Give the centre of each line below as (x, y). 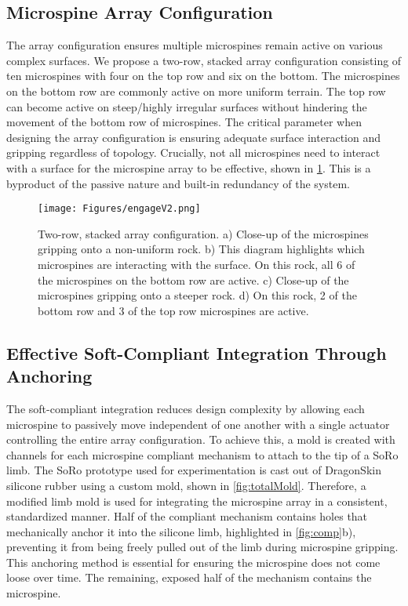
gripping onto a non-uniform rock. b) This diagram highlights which (201, 249)
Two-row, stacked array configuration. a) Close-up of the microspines (203, 233)
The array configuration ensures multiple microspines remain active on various (195, 45)
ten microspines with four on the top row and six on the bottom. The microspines (203, 76)
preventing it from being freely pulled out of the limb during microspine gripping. (202, 547)
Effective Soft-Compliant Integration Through (197, 352)
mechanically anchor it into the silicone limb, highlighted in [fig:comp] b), (181, 531)
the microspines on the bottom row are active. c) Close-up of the (193, 279)
